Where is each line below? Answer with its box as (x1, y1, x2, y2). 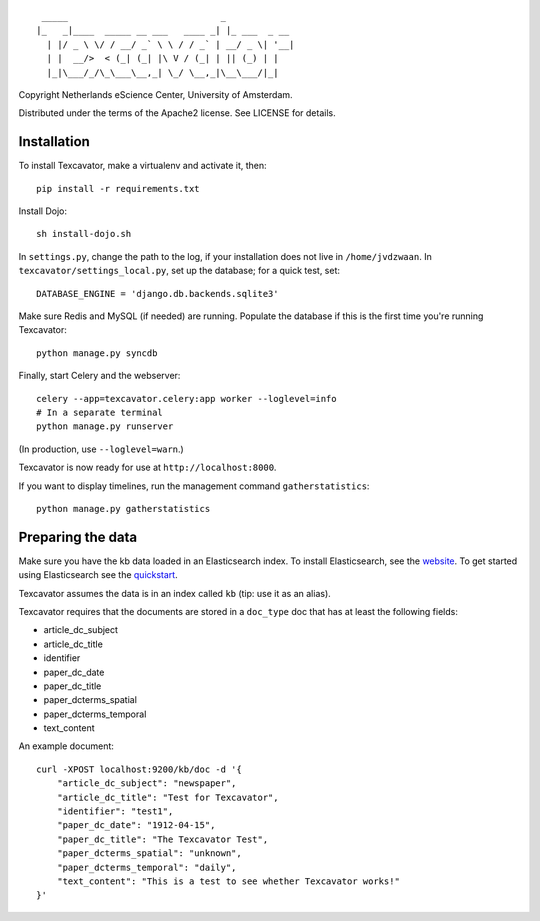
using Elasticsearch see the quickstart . (18, 569, 179, 581)
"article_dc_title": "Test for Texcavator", (56, 791, 279, 803)
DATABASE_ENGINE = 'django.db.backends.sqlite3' (36, 288, 279, 299)
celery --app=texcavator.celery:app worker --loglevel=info (36, 393, 337, 404)
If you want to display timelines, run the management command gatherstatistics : (18, 480, 370, 492)
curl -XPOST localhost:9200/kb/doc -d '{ (36, 763, 242, 775)
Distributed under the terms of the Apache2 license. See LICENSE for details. (18, 107, 336, 119)
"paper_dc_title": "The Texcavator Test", (56, 833, 269, 845)
